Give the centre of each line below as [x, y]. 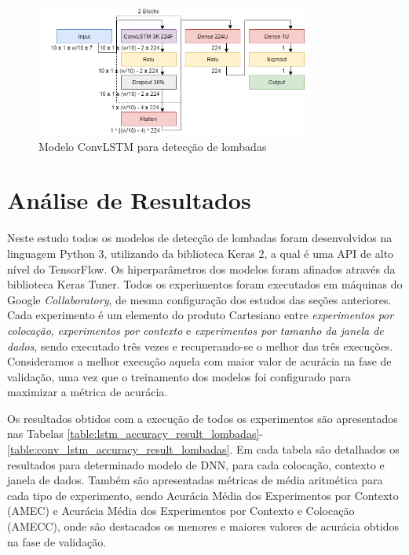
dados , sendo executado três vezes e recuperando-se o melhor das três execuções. [200, 345]
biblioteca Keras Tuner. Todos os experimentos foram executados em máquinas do [205, 284]
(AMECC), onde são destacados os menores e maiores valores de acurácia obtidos [203, 526]
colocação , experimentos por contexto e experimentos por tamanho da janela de [195, 330]
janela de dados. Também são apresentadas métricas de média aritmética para [195, 480]
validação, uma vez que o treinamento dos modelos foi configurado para [179, 376]
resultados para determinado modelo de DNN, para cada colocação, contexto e [196, 464]
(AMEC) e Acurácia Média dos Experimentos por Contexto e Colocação [181, 511]
